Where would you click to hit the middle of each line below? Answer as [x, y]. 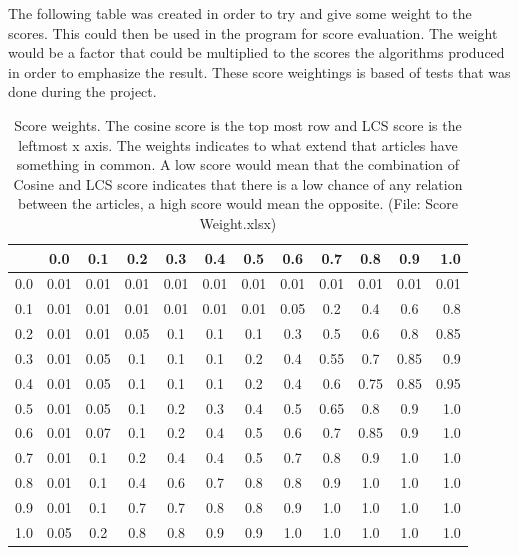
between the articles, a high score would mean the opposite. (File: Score [237, 203]
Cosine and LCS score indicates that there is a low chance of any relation [238, 183]
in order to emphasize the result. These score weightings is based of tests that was [259, 71]
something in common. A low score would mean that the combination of [238, 164]
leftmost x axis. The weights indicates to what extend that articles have [238, 144]
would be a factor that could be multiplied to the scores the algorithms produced [256, 52]
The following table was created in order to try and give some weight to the [240, 13]
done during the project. [82, 91]
